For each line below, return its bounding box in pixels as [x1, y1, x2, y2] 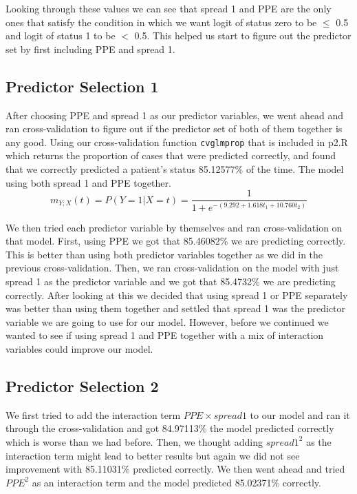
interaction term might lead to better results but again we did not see [6, 448, 300, 462]
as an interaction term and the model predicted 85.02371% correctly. [32, 475, 321, 489]
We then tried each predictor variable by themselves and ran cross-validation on [6, 220, 343, 234]
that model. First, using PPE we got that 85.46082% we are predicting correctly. [6, 234, 346, 248]
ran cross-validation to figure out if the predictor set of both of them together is [6, 121, 343, 136]
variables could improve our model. [6, 341, 153, 356]
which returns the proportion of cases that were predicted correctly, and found [6, 148, 336, 163]
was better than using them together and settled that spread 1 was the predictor [6, 301, 346, 316]
